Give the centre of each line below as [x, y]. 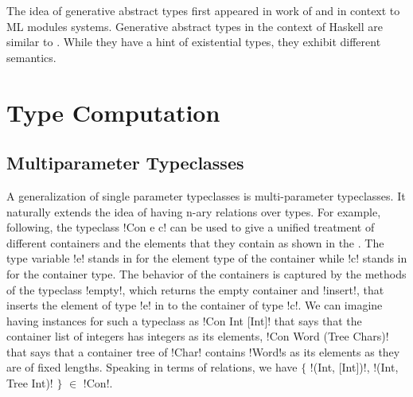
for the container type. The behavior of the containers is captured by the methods [206, 273]
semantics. [31, 57]
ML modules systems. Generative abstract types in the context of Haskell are [195, 26]
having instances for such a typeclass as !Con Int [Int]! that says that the [184, 320]
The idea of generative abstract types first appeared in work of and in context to [203, 10]
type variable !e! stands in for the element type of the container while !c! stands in [207, 258]
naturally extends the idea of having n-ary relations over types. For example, [194, 211]
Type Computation [113, 112]
